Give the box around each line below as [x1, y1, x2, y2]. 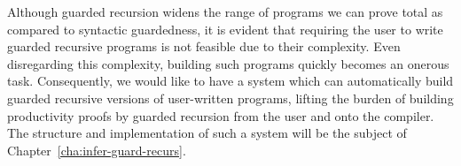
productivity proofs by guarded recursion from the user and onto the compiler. [7, 106, 434, 124]
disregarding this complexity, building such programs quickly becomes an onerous [7, 54, 449, 72]
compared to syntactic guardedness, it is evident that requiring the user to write [7, 19, 443, 38]
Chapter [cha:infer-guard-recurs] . [7, 140, 186, 159]
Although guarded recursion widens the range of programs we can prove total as [7, 3, 443, 20]
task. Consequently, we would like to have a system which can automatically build [7, 72, 454, 90]
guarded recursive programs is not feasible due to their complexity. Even [7, 37, 401, 56]
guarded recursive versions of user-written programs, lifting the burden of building [7, 88, 454, 107]
